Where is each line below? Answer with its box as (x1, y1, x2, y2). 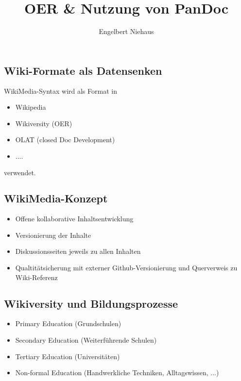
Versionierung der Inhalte (15, 230, 91, 240)
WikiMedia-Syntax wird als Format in (4, 85, 117, 96)
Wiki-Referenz (15, 272, 58, 282)
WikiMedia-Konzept (4, 191, 108, 206)
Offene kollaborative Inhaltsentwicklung (15, 214, 134, 224)
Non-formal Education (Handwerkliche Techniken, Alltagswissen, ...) (15, 367, 219, 378)
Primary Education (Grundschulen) (15, 318, 121, 329)
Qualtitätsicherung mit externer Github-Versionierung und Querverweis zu (15, 263, 238, 273)
